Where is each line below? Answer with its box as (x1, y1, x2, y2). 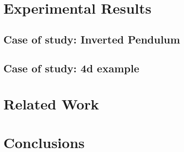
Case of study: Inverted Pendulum (3, 31, 180, 46)
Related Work (3, 94, 99, 114)
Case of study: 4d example (3, 60, 139, 75)
